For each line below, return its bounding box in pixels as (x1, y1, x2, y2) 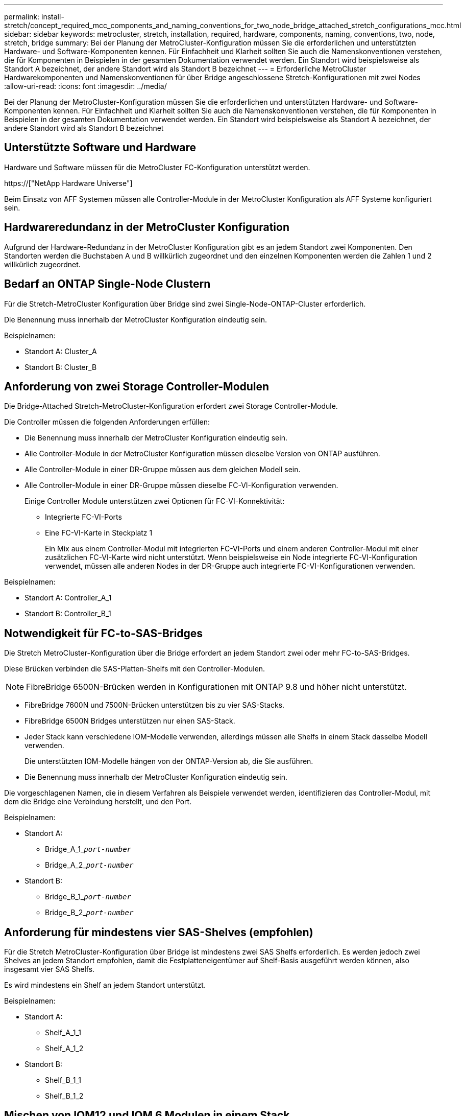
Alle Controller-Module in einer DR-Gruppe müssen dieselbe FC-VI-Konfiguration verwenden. (25, 481, 338, 490)
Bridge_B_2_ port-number (45, 908, 134, 917)
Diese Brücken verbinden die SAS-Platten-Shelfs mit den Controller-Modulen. (4, 664, 265, 673)
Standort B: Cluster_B (25, 362, 97, 371)
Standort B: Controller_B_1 (25, 609, 111, 618)
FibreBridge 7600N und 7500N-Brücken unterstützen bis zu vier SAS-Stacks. (25, 701, 285, 710)
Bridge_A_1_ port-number (45, 845, 131, 854)
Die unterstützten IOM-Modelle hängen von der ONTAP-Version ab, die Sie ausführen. (25, 757, 313, 766)
